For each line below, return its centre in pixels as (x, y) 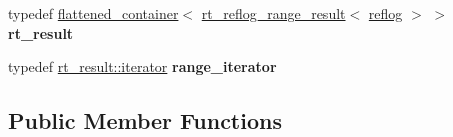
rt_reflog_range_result (273, 13)
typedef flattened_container (93, 13)
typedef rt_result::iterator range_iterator (142, 66)
